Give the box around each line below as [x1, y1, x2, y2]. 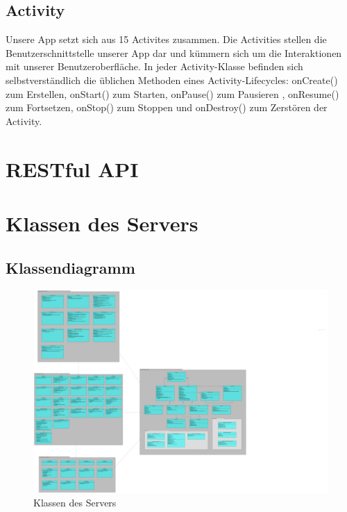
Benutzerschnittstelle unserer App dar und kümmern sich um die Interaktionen [6, 45, 342, 60]
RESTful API [6, 154, 139, 183]
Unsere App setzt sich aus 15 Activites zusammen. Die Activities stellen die [6, 32, 327, 47]
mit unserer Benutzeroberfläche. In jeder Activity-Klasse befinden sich [6, 59, 303, 74]
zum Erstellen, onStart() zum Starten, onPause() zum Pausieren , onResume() [6, 86, 339, 101]
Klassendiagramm [6, 256, 135, 278]
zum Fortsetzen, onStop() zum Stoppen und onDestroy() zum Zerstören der [6, 100, 328, 115]
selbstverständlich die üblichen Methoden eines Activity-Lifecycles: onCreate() [6, 72, 338, 87]
